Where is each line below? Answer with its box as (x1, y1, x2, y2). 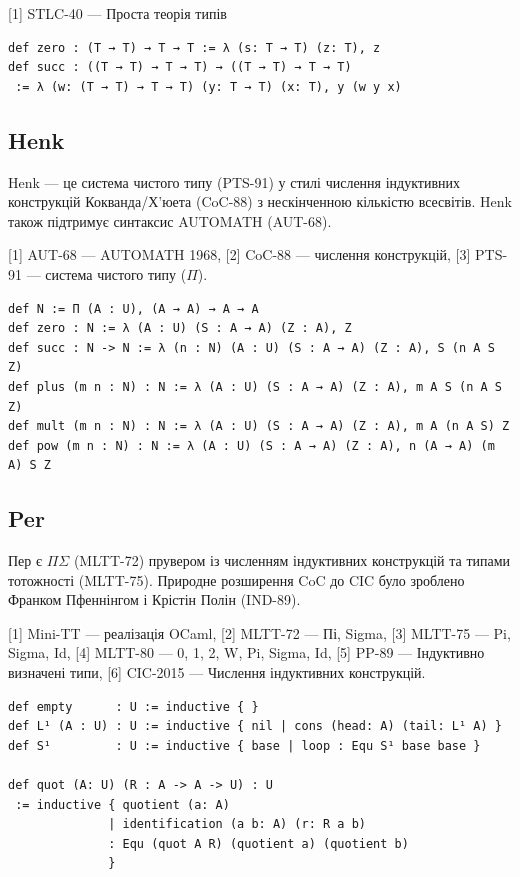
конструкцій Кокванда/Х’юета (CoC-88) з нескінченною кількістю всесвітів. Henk (8, 191, 512, 212)
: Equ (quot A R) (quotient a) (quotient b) (108, 836, 409, 851)
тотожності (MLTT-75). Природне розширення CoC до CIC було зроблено (8, 569, 465, 590)
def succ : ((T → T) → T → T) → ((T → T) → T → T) (8, 60, 352, 75)
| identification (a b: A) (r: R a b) (108, 817, 366, 832)
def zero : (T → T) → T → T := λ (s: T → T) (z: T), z (8, 40, 381, 55)
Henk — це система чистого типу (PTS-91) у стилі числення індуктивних (8, 171, 461, 192)
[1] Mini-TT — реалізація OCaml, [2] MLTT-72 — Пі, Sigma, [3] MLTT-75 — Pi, (8, 622, 511, 643)
